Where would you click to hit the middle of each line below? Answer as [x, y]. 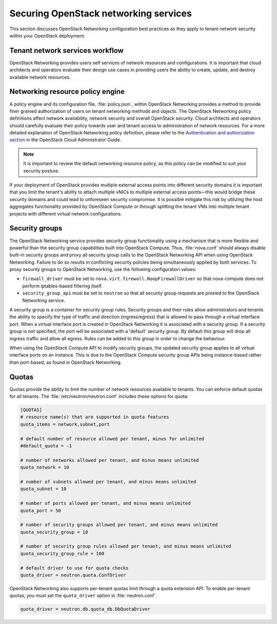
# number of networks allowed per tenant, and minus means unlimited [110, 460]
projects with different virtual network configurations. [66, 213]
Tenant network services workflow [67, 51]
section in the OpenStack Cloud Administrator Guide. [65, 140]
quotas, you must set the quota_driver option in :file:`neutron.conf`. [83, 596]
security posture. [41, 171]
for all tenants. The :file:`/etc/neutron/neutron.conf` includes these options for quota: [99, 396]
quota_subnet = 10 [43, 489]
